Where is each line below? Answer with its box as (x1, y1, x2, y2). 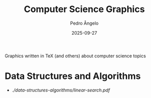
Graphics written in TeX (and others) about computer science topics (5, 53, 146, 59)
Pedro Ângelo (70, 20, 99, 26)
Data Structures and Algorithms (5, 70, 141, 82)
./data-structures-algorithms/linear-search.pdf (12, 87, 110, 93)
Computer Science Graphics (24, 4, 145, 15)
